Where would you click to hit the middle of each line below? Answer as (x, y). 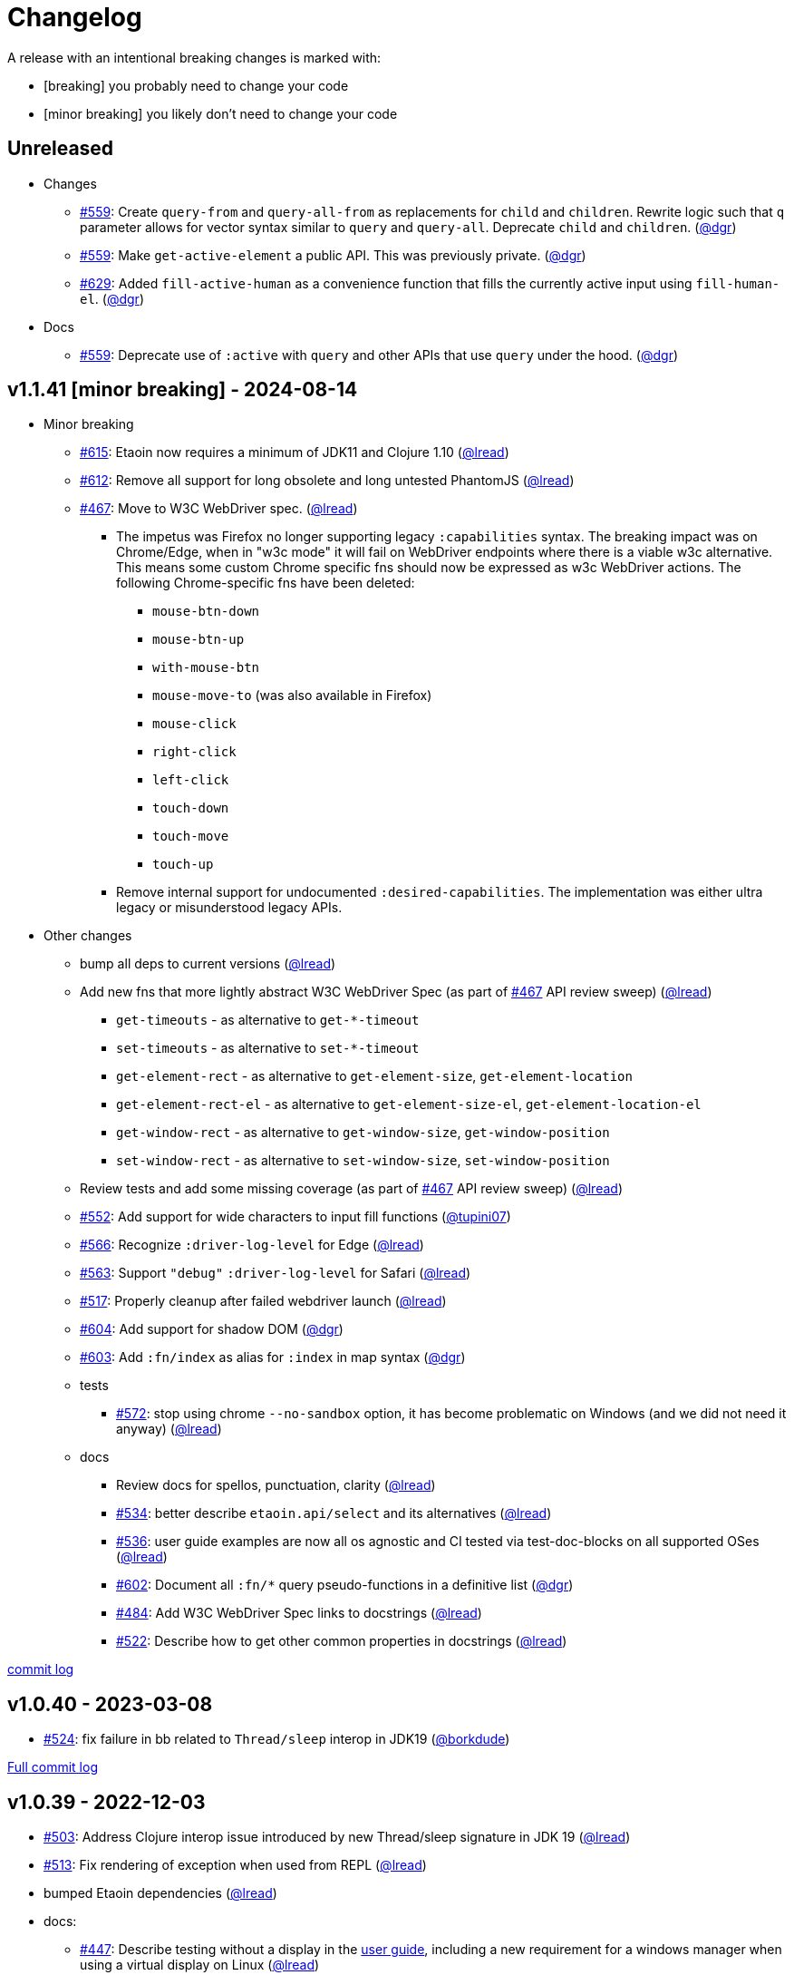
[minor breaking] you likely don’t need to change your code (221, 113)
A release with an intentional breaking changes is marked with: (194, 57)
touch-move (191, 837)
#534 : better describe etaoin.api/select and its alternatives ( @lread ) (334, 1513)
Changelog (75, 17)
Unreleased (61, 149)
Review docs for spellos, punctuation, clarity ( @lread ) (276, 1485)
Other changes (88, 936)
